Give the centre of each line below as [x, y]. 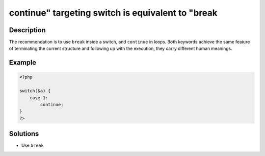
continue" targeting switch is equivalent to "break [113, 13]
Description [27, 30]
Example [23, 63]
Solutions [24, 134]
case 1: [39, 98]
